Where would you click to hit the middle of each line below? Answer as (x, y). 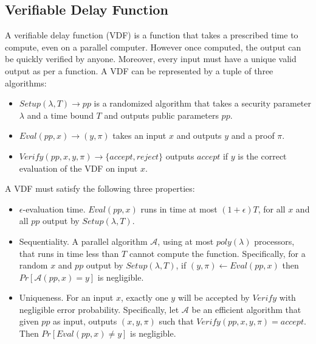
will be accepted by (214, 297)
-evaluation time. (54, 209)
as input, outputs (85, 321)
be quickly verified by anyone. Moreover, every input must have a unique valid (151, 59)
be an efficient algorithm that (246, 309)
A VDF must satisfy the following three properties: (100, 188)
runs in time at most (179, 209)
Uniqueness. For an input (66, 297)
